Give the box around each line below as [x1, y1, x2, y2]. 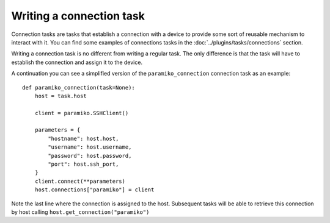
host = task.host [34, 92, 87, 99]
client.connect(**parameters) [34, 177, 125, 185]
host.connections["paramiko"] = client [34, 186, 155, 193]
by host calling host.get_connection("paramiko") [11, 208, 150, 216]
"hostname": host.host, [48, 135, 119, 142]
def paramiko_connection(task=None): [22, 84, 136, 91]
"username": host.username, [48, 144, 132, 150]
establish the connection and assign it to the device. [11, 58, 143, 66]
